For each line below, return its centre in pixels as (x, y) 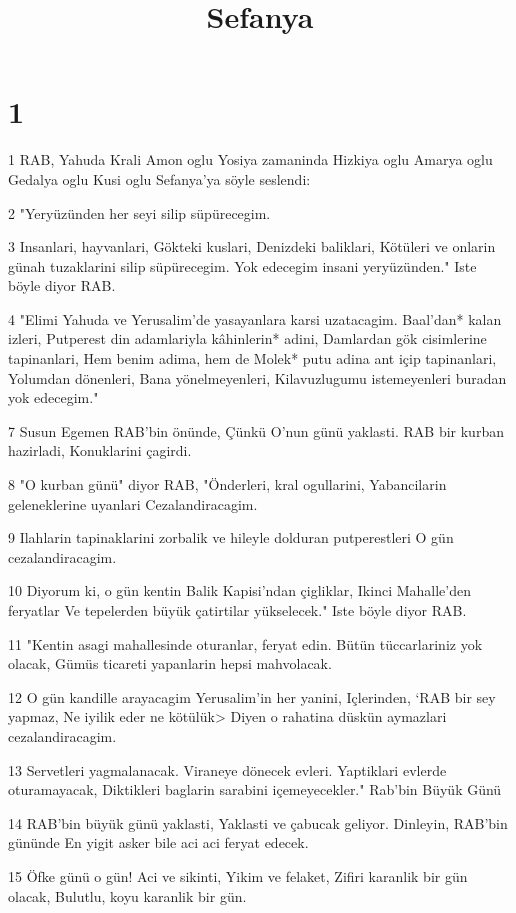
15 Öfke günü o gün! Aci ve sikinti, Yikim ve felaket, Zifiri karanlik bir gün (238, 875)
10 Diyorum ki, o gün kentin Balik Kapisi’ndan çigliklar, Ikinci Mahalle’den (240, 590)
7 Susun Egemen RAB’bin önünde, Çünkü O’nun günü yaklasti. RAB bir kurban (256, 430)
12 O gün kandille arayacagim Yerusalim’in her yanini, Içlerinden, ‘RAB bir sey (252, 696)
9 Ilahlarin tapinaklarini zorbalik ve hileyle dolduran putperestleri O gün (231, 537)
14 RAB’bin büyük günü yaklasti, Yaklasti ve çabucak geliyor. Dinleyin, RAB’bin (258, 822)
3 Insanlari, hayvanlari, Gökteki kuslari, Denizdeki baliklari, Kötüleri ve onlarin (252, 246)
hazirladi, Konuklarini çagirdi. (100, 450)
